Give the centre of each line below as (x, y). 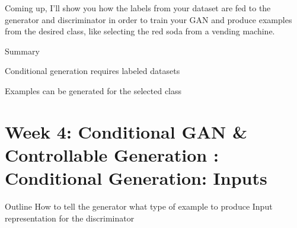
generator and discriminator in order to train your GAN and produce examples (148, 19)
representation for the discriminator (70, 218)
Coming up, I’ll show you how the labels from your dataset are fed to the (138, 8)
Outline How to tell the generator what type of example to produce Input (139, 206)
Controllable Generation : (112, 154)
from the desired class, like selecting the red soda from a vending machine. (140, 31)
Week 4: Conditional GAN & (126, 131)
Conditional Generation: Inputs (136, 178)
